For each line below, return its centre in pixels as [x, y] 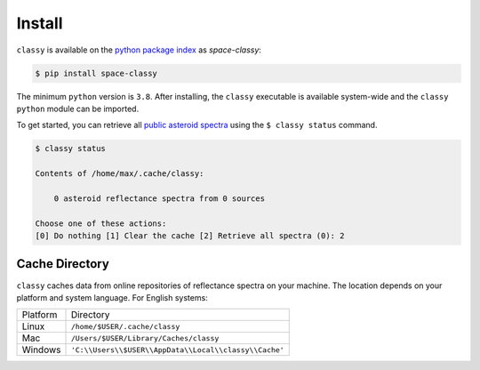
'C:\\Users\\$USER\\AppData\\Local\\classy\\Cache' [177, 350]
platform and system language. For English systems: [112, 297]
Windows [41, 350]
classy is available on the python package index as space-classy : [139, 50]
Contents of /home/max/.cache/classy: [120, 174]
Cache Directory [63, 264]
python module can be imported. [78, 109]
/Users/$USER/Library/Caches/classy [145, 338]
